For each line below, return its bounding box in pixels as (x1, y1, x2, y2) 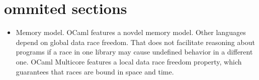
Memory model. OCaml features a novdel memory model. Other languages (16, 27, 246, 37)
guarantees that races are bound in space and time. (16, 66, 174, 76)
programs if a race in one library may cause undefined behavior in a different (16, 46, 253, 57)
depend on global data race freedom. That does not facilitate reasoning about (16, 36, 255, 47)
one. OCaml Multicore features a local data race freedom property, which (16, 56, 242, 66)
